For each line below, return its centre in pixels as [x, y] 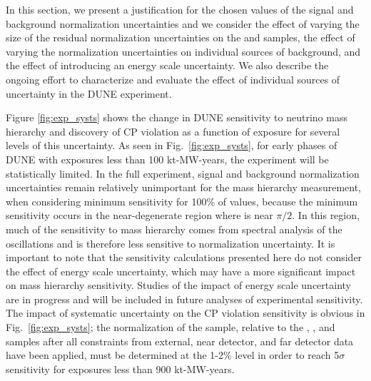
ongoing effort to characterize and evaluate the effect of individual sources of [173, 79]
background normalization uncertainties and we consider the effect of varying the [183, 23]
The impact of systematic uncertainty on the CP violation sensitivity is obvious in [185, 313]
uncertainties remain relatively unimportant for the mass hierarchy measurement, [184, 187]
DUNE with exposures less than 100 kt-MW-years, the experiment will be [167, 159]
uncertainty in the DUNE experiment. [89, 93]
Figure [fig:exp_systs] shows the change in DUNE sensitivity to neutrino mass [177, 117]
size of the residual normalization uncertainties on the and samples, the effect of [181, 37]
